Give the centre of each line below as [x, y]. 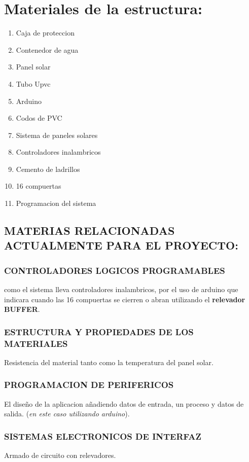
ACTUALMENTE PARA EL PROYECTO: [121, 245]
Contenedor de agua [47, 49]
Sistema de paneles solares [57, 135]
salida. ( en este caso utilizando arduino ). [67, 414]
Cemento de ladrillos [48, 169]
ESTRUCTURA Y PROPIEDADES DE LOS [99, 331]
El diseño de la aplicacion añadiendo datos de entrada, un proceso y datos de [124, 403]
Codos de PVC [39, 118]
